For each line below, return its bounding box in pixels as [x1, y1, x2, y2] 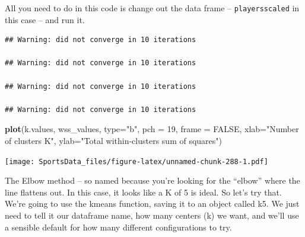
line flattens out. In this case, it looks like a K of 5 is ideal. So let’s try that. [5, 185, 282, 198]
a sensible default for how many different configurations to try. [5, 220, 232, 233]
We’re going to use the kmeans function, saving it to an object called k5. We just [5, 197, 300, 210]
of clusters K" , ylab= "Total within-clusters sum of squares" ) [5, 134, 222, 146]
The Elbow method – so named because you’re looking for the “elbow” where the [5, 174, 300, 187]
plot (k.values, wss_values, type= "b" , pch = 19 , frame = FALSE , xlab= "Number [5, 123, 299, 135]
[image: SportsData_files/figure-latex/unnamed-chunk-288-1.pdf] [5, 157, 268, 166]
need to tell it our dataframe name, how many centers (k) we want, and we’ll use [5, 209, 299, 222]
